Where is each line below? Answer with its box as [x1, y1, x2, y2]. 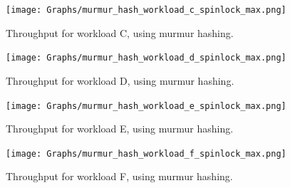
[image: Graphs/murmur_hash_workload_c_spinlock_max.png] [6, 5, 286, 15]
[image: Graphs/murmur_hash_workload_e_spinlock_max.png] [6, 100, 286, 111]
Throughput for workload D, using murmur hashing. [6, 73, 234, 88]
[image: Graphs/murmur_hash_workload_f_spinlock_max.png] [6, 148, 286, 159]
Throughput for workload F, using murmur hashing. [6, 169, 233, 184]
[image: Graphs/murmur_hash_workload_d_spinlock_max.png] [6, 53, 286, 63]
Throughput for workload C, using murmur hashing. [6, 25, 234, 40]
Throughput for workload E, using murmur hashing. [6, 121, 234, 136]
